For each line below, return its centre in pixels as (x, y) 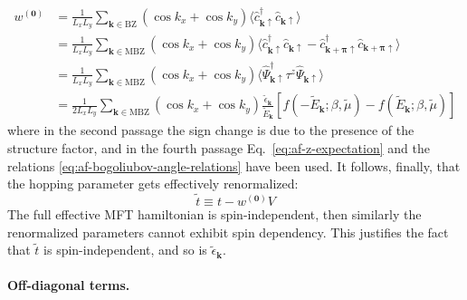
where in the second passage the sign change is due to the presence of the (211, 130)
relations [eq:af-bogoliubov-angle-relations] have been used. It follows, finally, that (234, 165)
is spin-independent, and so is (125, 250)
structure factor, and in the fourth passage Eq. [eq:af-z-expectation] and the (219, 148)
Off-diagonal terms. (69, 285)
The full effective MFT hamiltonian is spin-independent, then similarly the (214, 214)
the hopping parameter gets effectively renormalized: (153, 184)
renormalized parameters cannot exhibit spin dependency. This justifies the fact (228, 232)
